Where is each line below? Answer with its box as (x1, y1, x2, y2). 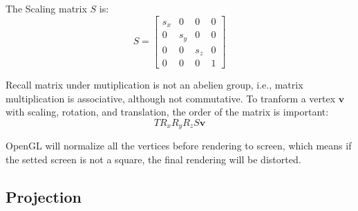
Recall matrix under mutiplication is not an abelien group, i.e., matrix (6, 77, 303, 92)
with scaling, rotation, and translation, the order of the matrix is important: (6, 104, 329, 119)
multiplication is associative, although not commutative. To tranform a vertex (6, 91, 336, 105)
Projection (6, 185, 82, 207)
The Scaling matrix (6, 1, 87, 15)
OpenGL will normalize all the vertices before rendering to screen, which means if (6, 138, 352, 153)
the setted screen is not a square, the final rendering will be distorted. (6, 152, 301, 166)
